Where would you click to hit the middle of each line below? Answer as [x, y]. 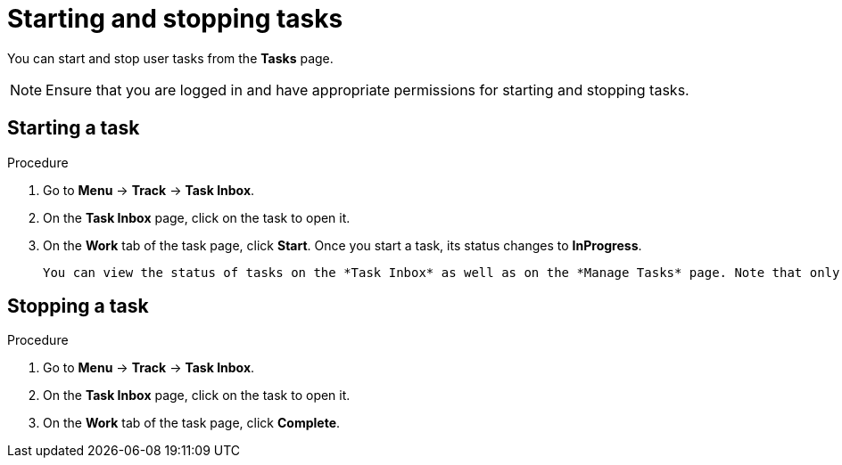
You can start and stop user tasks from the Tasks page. [170, 58]
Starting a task [74, 128]
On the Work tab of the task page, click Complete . [192, 423]
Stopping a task [78, 306]
